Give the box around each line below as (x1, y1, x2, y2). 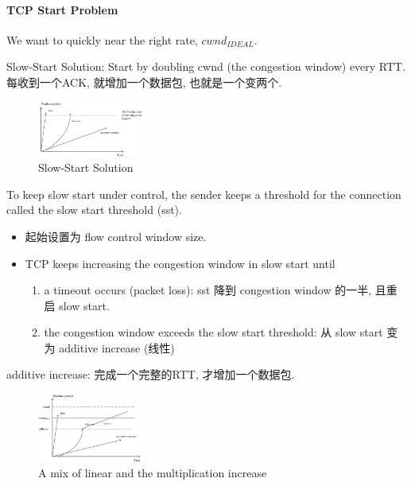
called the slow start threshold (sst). (6, 201, 182, 218)
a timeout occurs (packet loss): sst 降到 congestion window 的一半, (44, 282, 372, 298)
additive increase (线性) (59, 339, 175, 356)
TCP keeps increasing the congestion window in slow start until (25, 255, 335, 271)
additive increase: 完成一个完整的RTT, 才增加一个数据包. (6, 366, 295, 383)
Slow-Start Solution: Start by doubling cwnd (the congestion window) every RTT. (6, 58, 406, 75)
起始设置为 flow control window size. (25, 227, 207, 244)
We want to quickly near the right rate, (6, 31, 198, 48)
